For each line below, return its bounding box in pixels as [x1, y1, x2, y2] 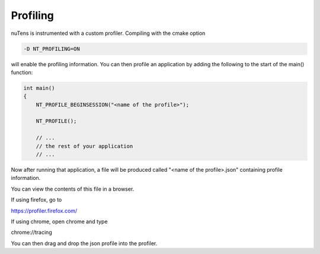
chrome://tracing [11, 229, 53, 236]
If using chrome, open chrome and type [11, 218, 108, 225]
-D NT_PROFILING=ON [23, 45, 80, 52]
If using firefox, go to [11, 196, 62, 204]
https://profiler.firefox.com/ [11, 207, 78, 214]
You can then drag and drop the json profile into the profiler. [11, 240, 158, 247]
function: [11, 69, 33, 76]
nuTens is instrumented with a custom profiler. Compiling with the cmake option [11, 30, 206, 37]
